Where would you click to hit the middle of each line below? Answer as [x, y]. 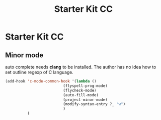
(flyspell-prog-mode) [85, 86]
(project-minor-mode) [85, 100]
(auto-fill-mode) [81, 95]
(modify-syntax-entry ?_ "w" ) [94, 104]
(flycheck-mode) [80, 90]
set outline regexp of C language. [39, 72]
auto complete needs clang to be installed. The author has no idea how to [81, 67]
